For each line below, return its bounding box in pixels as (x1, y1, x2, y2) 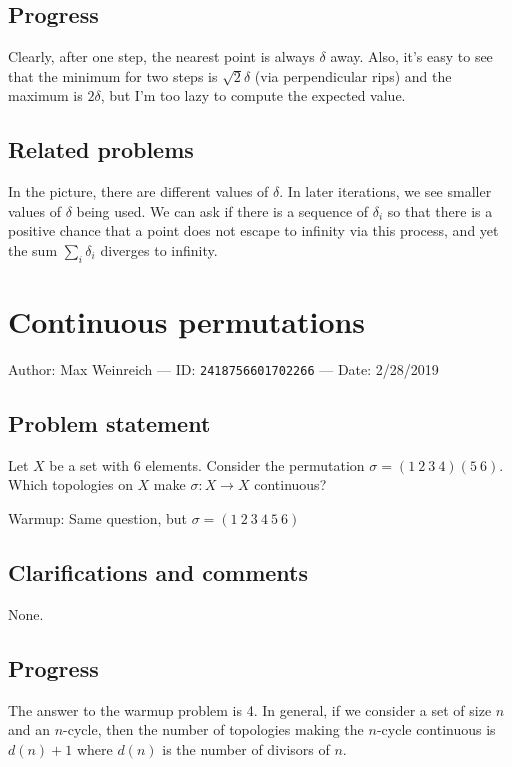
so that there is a (387, 200, 493, 221)
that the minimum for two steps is (8, 65, 218, 86)
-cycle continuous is (376, 719, 496, 740)
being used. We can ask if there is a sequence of (76, 200, 369, 221)
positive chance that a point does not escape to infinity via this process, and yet (8, 220, 499, 241)
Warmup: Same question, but (8, 507, 188, 528)
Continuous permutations (8, 300, 366, 341)
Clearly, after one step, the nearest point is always (8, 46, 315, 67)
